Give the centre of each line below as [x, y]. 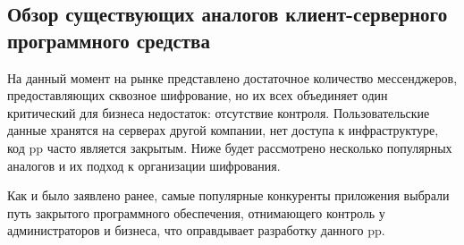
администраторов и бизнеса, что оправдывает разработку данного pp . [196, 230]
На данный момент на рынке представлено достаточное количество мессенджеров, [232, 77]
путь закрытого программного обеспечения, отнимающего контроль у [196, 212]
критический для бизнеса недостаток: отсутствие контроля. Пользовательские [219, 112]
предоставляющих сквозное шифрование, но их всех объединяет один [198, 95]
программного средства [109, 40]
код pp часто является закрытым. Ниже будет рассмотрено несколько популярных [230, 147]
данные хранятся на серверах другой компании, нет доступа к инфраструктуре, [223, 130]
